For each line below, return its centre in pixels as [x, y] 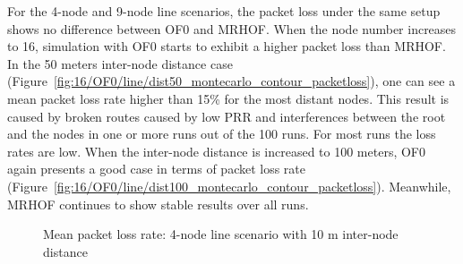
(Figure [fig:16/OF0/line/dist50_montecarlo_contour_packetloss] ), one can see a [231, 81]
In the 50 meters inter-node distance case [120, 63]
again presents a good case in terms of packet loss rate [157, 169]
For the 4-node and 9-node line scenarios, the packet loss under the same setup [224, 11]
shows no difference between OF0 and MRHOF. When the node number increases [232, 28]
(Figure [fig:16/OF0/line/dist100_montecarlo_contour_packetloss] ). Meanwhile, [229, 186]
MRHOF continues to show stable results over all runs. [158, 204]
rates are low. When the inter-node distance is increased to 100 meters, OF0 [216, 151]
